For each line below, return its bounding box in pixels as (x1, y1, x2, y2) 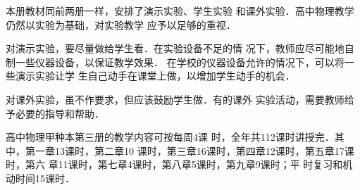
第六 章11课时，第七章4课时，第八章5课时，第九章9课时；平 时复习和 (25, 157, 343, 172)
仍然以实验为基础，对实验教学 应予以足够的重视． (6, 17, 236, 32)
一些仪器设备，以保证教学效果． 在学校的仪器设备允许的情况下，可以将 (15, 54, 345, 69)
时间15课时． (15, 170, 75, 185)
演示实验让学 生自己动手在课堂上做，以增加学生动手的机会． (15, 68, 295, 83)
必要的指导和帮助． (15, 106, 104, 120)
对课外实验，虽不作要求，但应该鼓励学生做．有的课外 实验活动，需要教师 (6, 91, 345, 106)
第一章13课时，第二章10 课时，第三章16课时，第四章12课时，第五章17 (25, 143, 345, 158)
